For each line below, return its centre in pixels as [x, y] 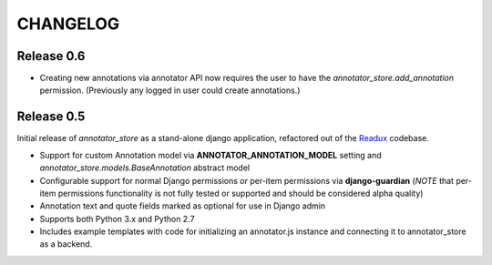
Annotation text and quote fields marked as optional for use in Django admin [183, 206]
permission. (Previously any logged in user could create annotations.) [170, 90]
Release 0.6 [51, 56]
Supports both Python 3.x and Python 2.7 [117, 219]
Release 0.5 [51, 117]
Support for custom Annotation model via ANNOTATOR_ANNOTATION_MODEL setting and [210, 155]
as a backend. [66, 244]
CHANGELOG [68, 24]
